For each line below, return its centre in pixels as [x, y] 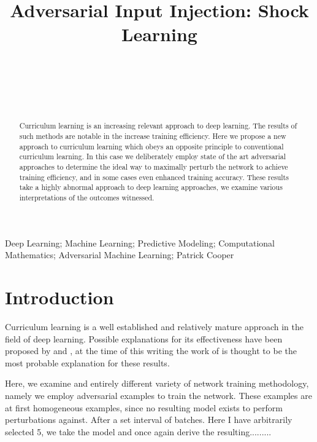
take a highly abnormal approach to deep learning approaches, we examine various [151, 187]
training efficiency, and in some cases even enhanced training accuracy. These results [154, 177]
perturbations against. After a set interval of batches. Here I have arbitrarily [149, 420]
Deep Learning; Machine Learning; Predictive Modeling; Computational [140, 243]
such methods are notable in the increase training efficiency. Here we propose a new [153, 136]
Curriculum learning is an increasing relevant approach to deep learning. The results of [158, 126]
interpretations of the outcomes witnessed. [87, 198]
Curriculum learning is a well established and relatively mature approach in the [154, 327]
